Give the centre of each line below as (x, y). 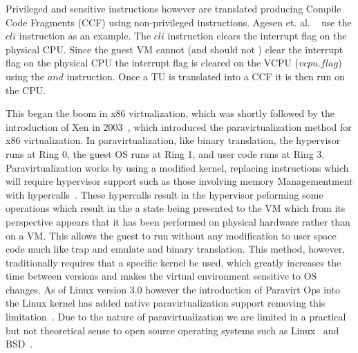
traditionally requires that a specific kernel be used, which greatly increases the (173, 262)
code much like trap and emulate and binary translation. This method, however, (176, 249)
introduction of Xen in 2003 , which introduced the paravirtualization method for (179, 126)
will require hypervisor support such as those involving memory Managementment (179, 181)
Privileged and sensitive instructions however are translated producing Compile (173, 8)
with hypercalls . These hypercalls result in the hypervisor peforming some (164, 194)
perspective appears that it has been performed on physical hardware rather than (178, 221)
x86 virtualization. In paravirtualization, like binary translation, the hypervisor (173, 140)
